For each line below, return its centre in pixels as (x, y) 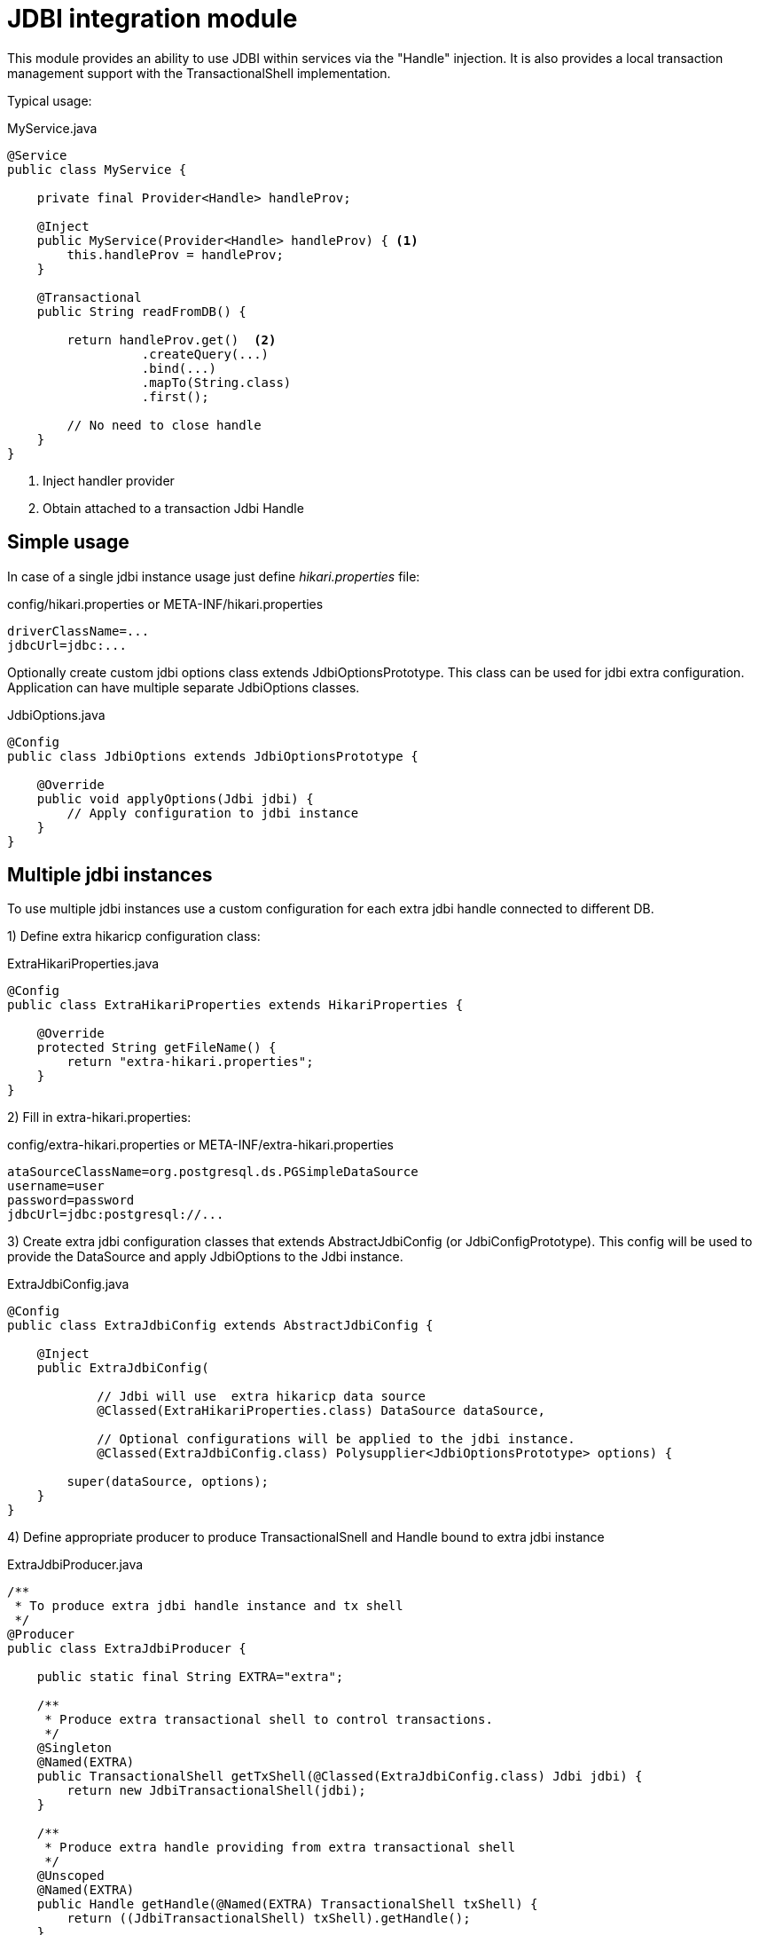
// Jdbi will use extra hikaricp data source (262, 1397)
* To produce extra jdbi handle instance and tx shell (209, 1606)
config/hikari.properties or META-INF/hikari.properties (165, 604)
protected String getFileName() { (156, 1048)
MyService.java (52, 128)
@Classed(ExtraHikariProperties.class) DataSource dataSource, (321, 1411)
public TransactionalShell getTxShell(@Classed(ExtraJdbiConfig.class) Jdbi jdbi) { (340, 1777)
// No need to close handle (164, 425)
